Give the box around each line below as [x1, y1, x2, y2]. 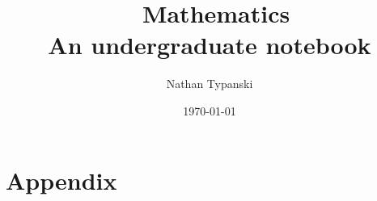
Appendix [6, 163, 117, 196]
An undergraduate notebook [48, 28, 371, 61]
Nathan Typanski [166, 75, 253, 92]
